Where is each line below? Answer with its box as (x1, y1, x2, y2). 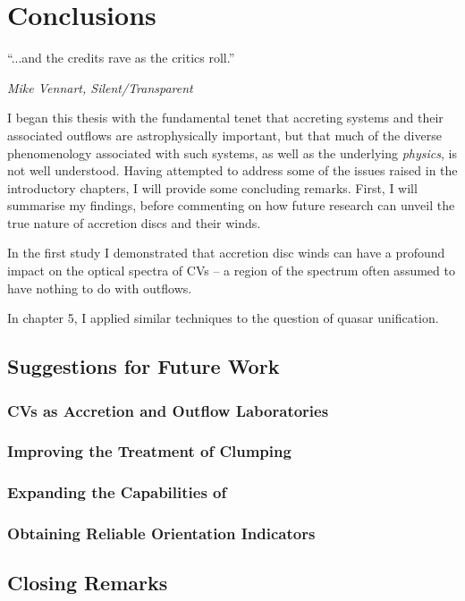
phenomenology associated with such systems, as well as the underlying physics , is (7, 143, 457, 162)
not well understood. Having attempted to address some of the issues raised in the (7, 161, 458, 180)
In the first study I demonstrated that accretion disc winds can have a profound (7, 243, 445, 262)
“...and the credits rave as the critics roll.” (7, 48, 235, 67)
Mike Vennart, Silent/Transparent (7, 78, 193, 97)
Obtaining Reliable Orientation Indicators (7, 522, 316, 545)
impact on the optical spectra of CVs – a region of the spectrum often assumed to (7, 261, 455, 280)
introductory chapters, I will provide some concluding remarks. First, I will (7, 178, 418, 197)
